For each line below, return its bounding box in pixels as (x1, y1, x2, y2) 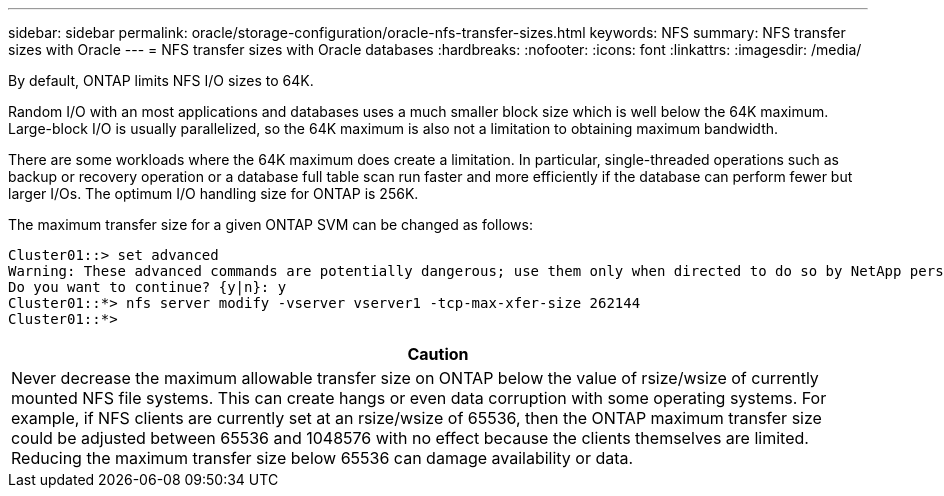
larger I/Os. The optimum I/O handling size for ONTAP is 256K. (8, 185, 419, 202)
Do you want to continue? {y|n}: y (8, 279, 287, 295)
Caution (407, 344, 469, 364)
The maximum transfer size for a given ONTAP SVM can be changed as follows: (8, 216, 533, 233)
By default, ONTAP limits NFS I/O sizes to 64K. (8, 72, 314, 89)
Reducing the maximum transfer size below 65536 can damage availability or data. (11, 448, 634, 468)
